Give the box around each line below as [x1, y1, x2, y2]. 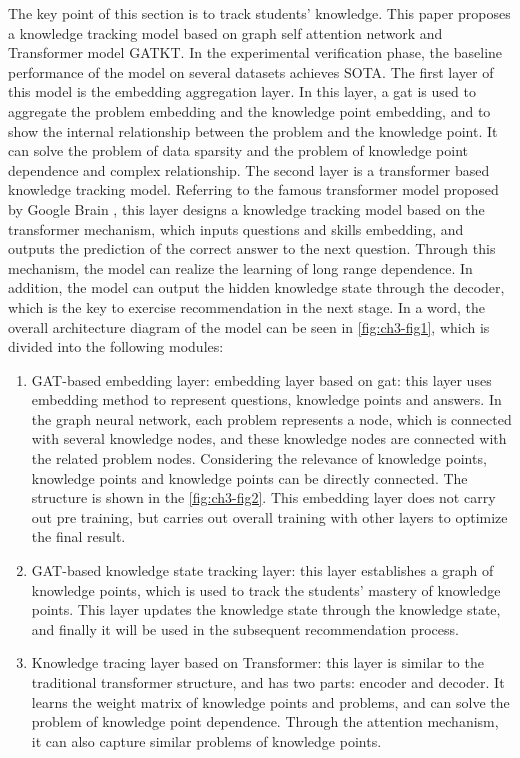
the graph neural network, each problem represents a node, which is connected [31, 408, 512, 429]
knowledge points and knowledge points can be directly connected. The [31, 467, 468, 488]
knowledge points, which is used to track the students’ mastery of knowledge [31, 579, 501, 600]
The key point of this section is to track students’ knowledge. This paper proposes [8, 3, 511, 23]
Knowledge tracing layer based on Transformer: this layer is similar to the [31, 652, 484, 673]
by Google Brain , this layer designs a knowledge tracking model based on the [8, 198, 485, 219]
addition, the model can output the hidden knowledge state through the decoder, [8, 277, 505, 298]
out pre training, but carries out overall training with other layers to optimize [31, 506, 508, 527]
